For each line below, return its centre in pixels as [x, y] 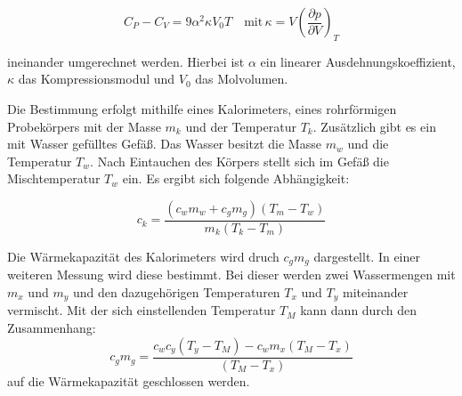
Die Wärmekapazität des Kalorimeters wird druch [143, 256]
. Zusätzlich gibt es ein [374, 126]
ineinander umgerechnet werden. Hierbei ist [126, 61]
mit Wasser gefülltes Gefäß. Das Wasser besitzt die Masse [164, 144]
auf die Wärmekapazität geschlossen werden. [129, 380]
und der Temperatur [241, 126]
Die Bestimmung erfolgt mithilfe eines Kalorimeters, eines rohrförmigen [202, 108]
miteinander [376, 292]
